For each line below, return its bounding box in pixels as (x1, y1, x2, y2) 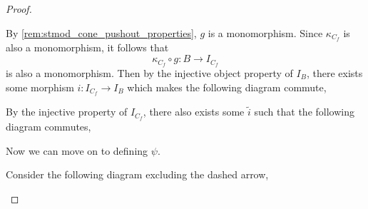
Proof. (6, 1, 32, 16)
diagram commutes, (6, 119, 91, 134)
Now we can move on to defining (6, 143, 148, 158)
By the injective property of (6, 104, 128, 119)
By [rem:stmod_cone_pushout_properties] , (6, 25, 197, 40)
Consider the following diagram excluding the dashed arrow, (6, 167, 269, 182)
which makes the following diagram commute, (127, 79, 327, 94)
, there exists (306, 65, 363, 80)
